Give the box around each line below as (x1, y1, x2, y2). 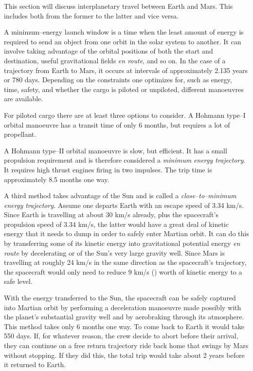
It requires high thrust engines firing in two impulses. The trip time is (4, 164, 212, 174)
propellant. (4, 129, 36, 139)
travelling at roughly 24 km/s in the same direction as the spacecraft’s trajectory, (4, 257, 247, 267)
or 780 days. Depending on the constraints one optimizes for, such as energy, (4, 74, 232, 85)
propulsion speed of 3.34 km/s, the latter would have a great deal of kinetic (4, 219, 229, 229)
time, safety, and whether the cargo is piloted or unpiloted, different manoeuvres (4, 84, 244, 94)
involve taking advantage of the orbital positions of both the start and (4, 46, 213, 56)
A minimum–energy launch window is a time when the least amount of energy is (4, 27, 244, 37)
